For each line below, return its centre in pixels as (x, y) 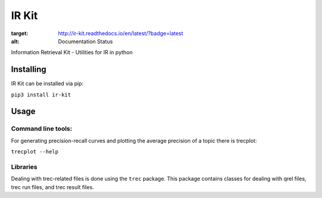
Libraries (24, 166)
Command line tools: (42, 129)
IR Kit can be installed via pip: (47, 84)
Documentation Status (86, 41)
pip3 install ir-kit (41, 95)
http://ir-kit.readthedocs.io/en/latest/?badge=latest (121, 33)
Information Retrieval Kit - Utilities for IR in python (72, 52)
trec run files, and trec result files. (52, 187)
